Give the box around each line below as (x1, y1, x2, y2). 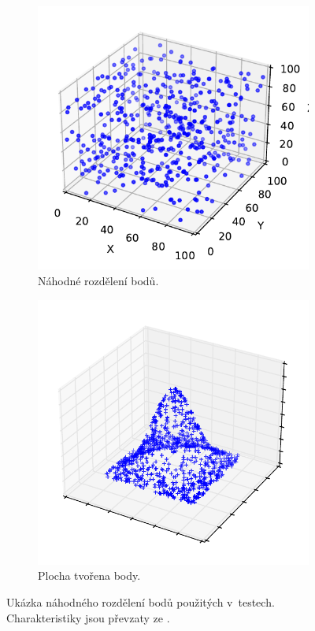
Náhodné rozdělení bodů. (38, 272, 159, 288)
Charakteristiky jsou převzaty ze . (6, 609, 170, 625)
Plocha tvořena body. (38, 567, 141, 584)
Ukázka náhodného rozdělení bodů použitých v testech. (6, 594, 275, 610)
